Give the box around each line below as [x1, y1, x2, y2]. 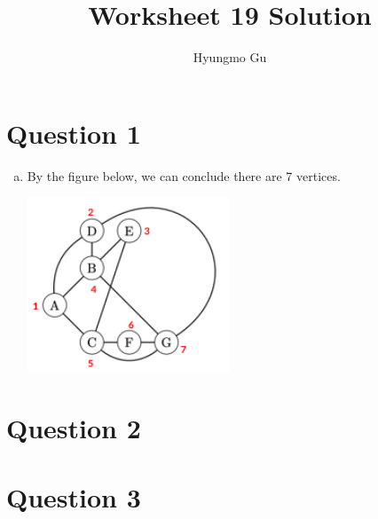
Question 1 [6, 114, 141, 151]
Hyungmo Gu [193, 48, 267, 67]
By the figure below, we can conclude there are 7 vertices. [27, 166, 341, 185]
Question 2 [6, 409, 141, 445]
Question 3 [6, 479, 141, 515]
